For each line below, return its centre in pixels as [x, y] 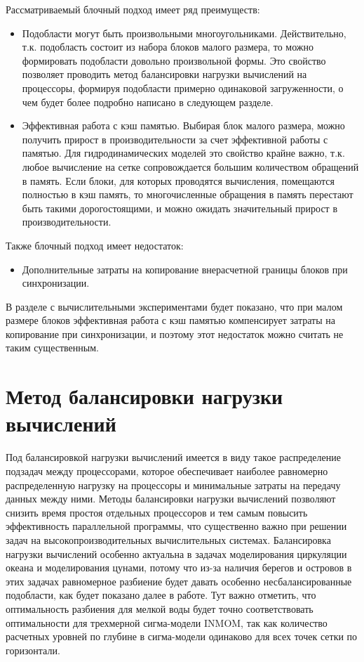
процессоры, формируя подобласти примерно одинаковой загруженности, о [183, 87]
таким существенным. [52, 348]
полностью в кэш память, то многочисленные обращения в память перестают [188, 194]
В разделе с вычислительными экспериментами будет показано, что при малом [174, 306]
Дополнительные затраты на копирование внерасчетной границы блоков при [185, 269]
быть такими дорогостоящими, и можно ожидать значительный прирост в [180, 208]
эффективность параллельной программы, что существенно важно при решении [176, 526]
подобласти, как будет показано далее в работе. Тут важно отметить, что [161, 595]
